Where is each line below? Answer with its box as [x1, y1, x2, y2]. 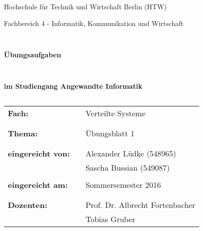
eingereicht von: [8, 147, 70, 159]
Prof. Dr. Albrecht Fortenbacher [85, 199, 196, 210]
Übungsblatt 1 [85, 127, 135, 139]
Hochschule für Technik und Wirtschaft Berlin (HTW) [4, 1, 167, 11]
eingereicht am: [8, 179, 68, 190]
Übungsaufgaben [4, 49, 61, 59]
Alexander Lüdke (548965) [85, 147, 177, 159]
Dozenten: [8, 199, 47, 210]
